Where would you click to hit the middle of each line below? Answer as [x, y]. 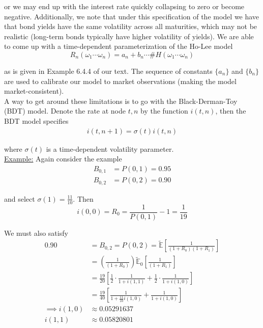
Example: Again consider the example [63, 159]
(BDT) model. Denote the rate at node [65, 111]
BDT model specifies [36, 120]
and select [20, 198]
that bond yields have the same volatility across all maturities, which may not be [131, 26]
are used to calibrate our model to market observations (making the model [120, 81]
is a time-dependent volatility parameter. [110, 148]
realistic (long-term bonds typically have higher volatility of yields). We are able [129, 36]
